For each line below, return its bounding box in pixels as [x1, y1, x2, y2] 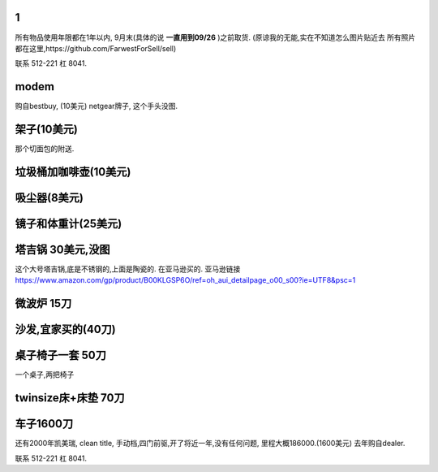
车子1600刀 [15, 417, 74, 431]
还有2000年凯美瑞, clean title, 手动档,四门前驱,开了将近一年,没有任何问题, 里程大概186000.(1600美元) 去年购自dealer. [15, 439, 406, 448]
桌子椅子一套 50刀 [15, 349, 107, 362]
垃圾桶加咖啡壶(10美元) [15, 165, 131, 179]
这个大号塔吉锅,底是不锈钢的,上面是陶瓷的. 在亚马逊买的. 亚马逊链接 [15, 264, 241, 274]
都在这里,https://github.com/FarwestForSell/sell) [15, 43, 177, 53]
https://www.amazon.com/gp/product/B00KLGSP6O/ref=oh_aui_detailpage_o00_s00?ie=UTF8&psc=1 [15, 275, 356, 285]
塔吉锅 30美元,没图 [15, 242, 110, 256]
